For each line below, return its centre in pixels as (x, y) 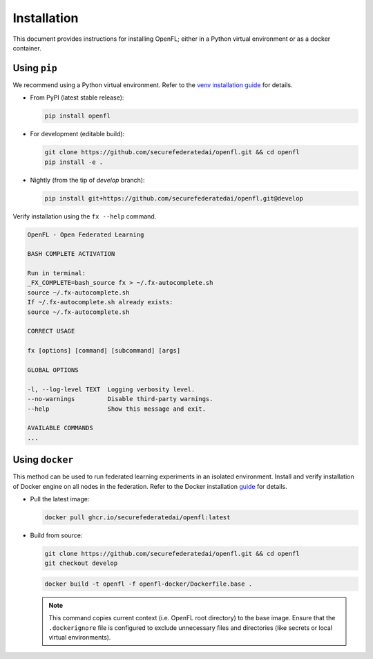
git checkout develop (81, 563)
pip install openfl (77, 116)
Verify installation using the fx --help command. (85, 216)
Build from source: (56, 535)
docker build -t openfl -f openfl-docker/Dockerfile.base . (149, 584)
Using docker (43, 460)
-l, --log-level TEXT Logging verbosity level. (111, 389)
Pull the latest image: (60, 499)
